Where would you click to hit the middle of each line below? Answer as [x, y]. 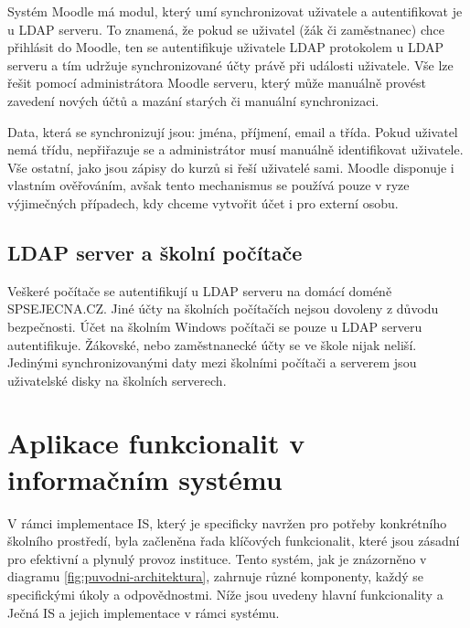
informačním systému [145, 479]
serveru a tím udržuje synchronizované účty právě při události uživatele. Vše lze [230, 64]
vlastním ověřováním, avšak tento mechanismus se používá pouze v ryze [208, 185]
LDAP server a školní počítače [155, 252]
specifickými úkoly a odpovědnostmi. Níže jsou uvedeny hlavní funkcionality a [225, 594]
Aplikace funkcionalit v [156, 443]
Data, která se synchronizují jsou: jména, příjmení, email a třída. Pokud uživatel [233, 131]
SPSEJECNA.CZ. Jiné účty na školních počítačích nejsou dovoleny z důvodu [223, 309]
